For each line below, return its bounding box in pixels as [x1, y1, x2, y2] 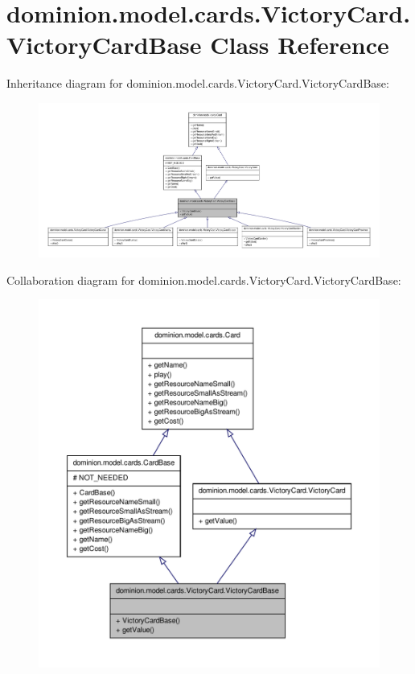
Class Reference [210, 28, 389, 61]
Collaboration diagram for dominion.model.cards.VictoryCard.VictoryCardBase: [6, 271, 401, 288]
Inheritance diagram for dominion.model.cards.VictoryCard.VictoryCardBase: [6, 75, 389, 92]
